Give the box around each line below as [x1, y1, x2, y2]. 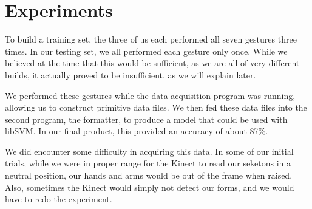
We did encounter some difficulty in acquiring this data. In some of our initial [5, 145, 294, 157]
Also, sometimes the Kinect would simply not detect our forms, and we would [5, 180, 294, 193]
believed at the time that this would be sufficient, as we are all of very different [5, 57, 300, 69]
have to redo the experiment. [5, 193, 112, 205]
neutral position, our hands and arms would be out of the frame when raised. [5, 169, 293, 182]
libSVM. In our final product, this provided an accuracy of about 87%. [5, 125, 268, 137]
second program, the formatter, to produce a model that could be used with [5, 112, 288, 125]
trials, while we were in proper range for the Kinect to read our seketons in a [5, 157, 291, 170]
